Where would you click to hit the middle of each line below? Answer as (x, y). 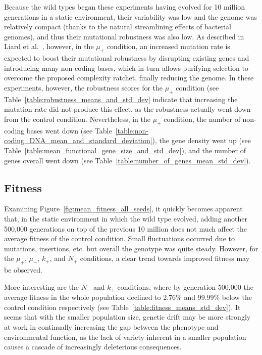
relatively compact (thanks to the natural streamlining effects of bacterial (118, 27)
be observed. (23, 270)
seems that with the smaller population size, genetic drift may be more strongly (127, 317)
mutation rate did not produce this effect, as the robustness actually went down (127, 109)
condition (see (197, 87)
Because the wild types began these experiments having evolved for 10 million (124, 7)
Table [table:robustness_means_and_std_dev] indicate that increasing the (121, 99)
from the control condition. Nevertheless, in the (77, 119)
